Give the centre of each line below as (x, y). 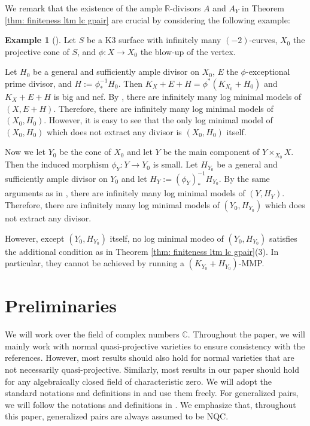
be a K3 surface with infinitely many (154, 40)
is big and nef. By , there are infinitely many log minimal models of (177, 96)
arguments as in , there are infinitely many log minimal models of (125, 193)
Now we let (25, 152)
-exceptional (268, 71)
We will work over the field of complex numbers (92, 334)
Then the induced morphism (57, 164)
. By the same (244, 178)
